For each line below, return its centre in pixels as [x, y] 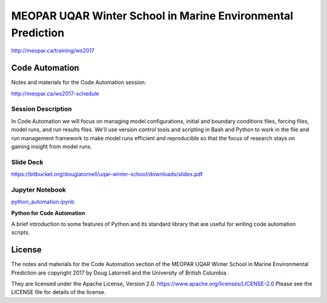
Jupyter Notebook [38, 189]
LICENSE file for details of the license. [58, 292]
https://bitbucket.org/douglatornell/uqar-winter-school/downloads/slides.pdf [107, 174]
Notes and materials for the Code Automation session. [79, 82]
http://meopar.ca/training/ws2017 [53, 51]
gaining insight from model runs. [51, 146]
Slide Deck [27, 162]
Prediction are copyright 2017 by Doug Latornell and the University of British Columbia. [120, 273]
